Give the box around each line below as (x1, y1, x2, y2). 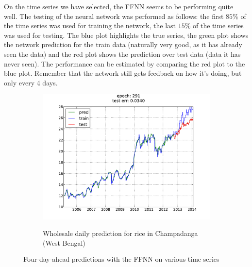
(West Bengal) (43, 237, 85, 248)
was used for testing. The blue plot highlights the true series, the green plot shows (4, 30, 249, 40)
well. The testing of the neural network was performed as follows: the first (4, 11, 224, 21)
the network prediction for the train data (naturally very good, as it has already (4, 39, 242, 50)
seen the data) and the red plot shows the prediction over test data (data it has (4, 49, 241, 59)
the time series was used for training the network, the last (4, 20, 176, 31)
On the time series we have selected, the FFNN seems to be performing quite (4, 1, 234, 11)
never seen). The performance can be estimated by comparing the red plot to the (4, 58, 245, 68)
